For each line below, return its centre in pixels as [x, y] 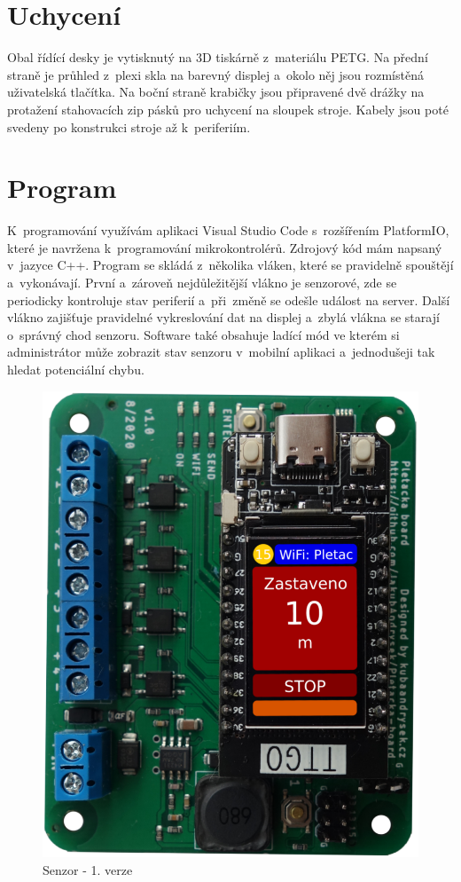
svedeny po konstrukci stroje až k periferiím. [129, 126]
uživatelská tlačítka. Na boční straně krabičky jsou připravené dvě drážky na [216, 92]
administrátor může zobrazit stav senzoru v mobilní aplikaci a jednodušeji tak [221, 352]
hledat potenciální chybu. [76, 369]
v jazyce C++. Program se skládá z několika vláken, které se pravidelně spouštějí [230, 265]
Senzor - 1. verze [88, 869]
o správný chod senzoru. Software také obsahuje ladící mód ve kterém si [203, 334]
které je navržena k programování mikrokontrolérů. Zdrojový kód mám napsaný [225, 247]
